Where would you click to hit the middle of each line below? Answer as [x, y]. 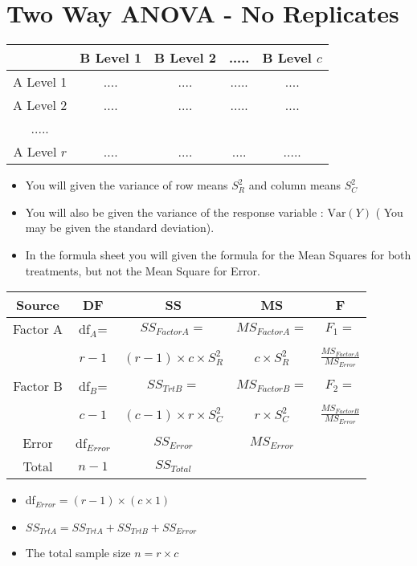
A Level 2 [40, 105]
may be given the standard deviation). [120, 228]
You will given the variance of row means [127, 185]
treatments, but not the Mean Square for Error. [143, 270]
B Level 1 [111, 58]
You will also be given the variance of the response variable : [174, 212]
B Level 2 [185, 58]
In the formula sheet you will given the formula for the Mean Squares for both [218, 254]
